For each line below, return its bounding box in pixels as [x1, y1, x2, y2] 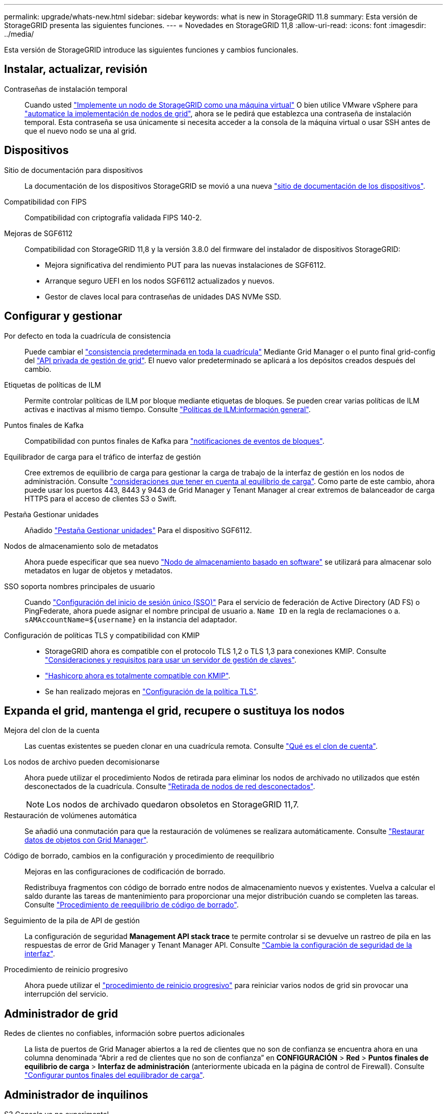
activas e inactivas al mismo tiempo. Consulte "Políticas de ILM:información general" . [24, 404, 311, 414]
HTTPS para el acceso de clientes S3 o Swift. [24, 494, 177, 503]
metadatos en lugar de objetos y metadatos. [24, 566, 173, 575]
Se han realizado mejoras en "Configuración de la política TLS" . [45, 687, 258, 696]
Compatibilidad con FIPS [4, 197, 87, 206]
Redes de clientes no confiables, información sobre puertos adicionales [4, 1029, 245, 1038]
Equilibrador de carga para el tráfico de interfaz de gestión [4, 452, 201, 461]
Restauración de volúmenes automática [4, 811, 137, 820]
